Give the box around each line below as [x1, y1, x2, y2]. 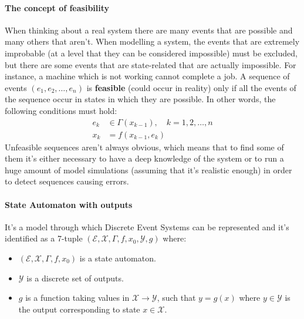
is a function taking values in [25, 291, 130, 304]
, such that [157, 291, 196, 304]
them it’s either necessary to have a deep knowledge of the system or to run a [5, 152, 284, 164]
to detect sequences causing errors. [5, 175, 129, 187]
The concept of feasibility [5, 1, 110, 14]
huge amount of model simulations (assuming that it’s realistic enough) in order [5, 163, 292, 176]
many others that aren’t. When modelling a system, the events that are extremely [5, 35, 300, 48]
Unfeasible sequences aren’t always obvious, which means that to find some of [5, 140, 284, 153]
